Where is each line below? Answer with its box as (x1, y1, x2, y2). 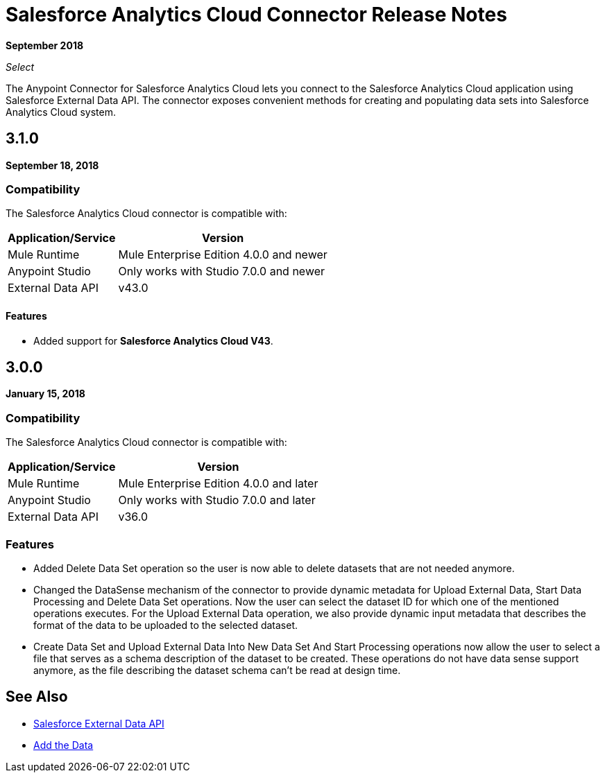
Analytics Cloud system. (6, 105, 116, 118)
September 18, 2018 (6, 159, 99, 171)
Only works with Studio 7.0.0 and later (118, 493, 316, 508)
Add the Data (33, 738, 94, 751)
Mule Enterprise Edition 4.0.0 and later (118, 476, 318, 491)
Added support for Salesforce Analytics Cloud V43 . (33, 334, 273, 347)
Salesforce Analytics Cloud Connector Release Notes (6, 3, 507, 26)
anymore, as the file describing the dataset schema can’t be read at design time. (33, 664, 401, 676)
